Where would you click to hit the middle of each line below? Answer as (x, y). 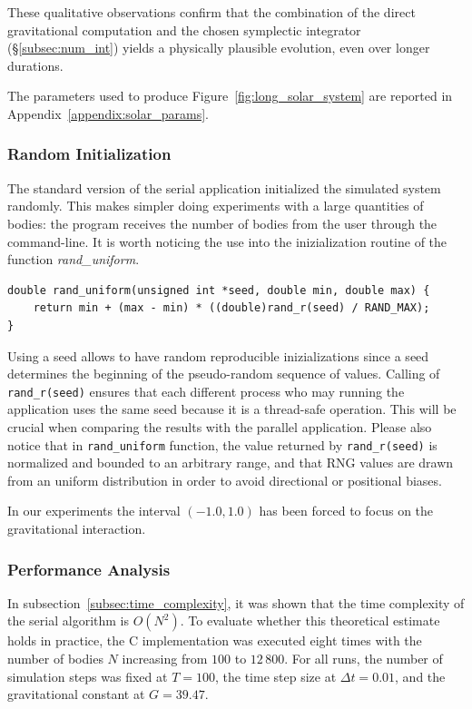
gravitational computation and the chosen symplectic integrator (184, 30)
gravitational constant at (76, 694)
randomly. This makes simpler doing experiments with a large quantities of (216, 206)
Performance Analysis (89, 569)
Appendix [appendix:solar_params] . (108, 113)
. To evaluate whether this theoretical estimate (310, 620)
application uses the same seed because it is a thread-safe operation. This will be (232, 409)
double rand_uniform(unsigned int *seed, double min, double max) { (219, 290)
